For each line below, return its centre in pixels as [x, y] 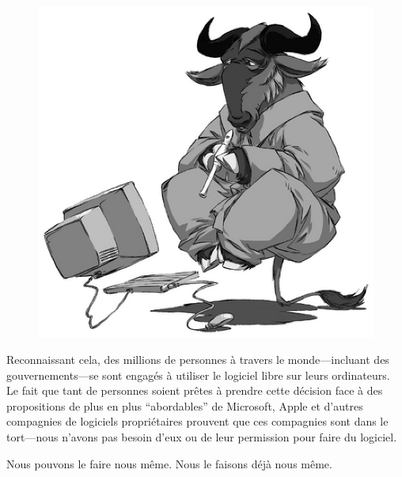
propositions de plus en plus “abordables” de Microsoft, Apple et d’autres [185, 405]
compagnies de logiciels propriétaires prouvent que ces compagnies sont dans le [197, 421]
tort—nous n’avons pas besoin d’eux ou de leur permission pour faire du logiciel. [202, 437]
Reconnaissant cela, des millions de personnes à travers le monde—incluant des [198, 360]
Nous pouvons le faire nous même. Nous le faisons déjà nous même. [169, 463]
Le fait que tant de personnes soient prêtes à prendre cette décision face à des [195, 390]
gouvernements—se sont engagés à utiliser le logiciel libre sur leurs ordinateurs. [198, 375]
